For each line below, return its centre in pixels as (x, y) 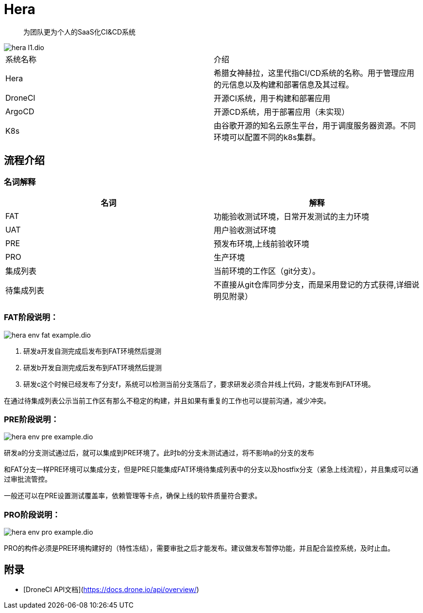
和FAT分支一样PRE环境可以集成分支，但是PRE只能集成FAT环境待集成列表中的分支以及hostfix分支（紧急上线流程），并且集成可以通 (211, 469)
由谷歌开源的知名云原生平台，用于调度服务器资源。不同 (315, 125)
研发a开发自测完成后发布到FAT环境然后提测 (93, 351)
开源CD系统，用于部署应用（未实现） (282, 112)
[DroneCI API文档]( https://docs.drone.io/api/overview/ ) (111, 590)
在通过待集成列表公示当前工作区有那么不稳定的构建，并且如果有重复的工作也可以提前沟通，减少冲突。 (167, 400)
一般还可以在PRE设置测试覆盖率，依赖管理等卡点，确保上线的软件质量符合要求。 (133, 496)
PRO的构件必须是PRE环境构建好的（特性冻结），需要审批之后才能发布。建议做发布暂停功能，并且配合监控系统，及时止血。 (199, 548)
